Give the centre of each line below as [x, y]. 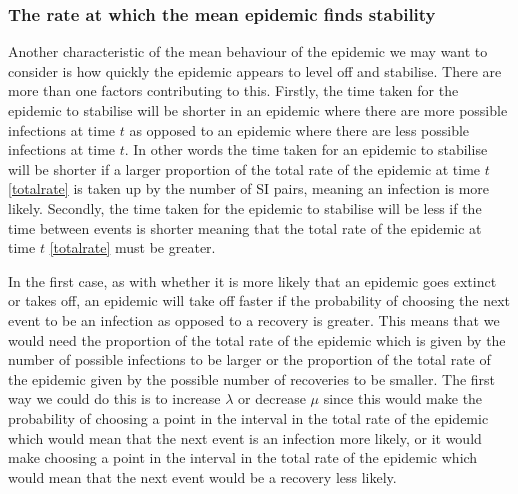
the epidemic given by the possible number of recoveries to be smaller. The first [252, 378]
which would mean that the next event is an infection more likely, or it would [245, 437]
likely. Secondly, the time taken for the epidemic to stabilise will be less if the [245, 207]
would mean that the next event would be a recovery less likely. [202, 476]
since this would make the [403, 398]
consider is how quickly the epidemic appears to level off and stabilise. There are [255, 70]
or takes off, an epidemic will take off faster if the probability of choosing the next [259, 300]
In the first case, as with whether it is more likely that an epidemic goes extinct [252, 280]
